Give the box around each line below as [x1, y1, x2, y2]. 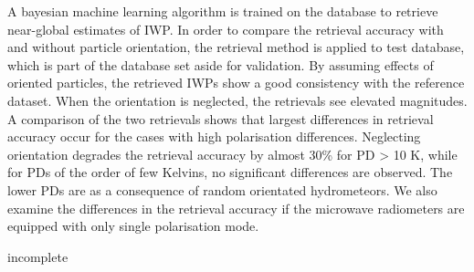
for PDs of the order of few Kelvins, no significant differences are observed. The [7, 162, 453, 182]
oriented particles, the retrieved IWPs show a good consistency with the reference [7, 73, 465, 92]
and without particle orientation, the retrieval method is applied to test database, [7, 37, 465, 57]
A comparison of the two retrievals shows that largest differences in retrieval [7, 109, 434, 128]
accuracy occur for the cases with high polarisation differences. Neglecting [7, 127, 421, 146]
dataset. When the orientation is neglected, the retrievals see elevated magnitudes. [7, 90, 468, 110]
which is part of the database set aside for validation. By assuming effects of [7, 55, 434, 74]
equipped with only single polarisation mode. [7, 216, 259, 235]
